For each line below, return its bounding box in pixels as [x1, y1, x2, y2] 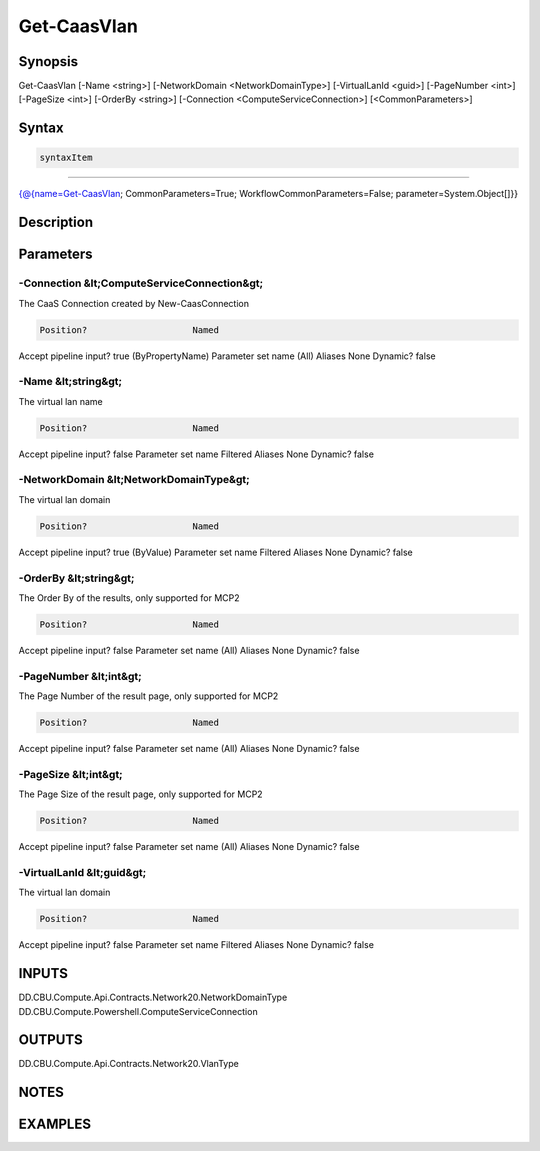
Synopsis [18, 53, 79, 70]
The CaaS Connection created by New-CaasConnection [18, 297, 250, 309]
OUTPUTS [18, 1031, 84, 1049]
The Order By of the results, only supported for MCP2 [18, 591, 240, 604]
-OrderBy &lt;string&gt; [18, 571, 135, 585]
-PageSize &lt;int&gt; [18, 767, 124, 781]
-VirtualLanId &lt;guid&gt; [18, 865, 147, 879]
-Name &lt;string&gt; [18, 375, 123, 389]
